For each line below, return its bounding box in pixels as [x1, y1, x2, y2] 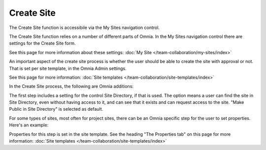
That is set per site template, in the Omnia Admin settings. [9, 65, 127, 71]
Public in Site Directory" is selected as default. [9, 106, 103, 112]
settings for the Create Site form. [9, 40, 76, 46]
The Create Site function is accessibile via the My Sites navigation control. [9, 25, 160, 30]
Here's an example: [9, 122, 49, 128]
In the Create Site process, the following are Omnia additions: [9, 84, 134, 90]
